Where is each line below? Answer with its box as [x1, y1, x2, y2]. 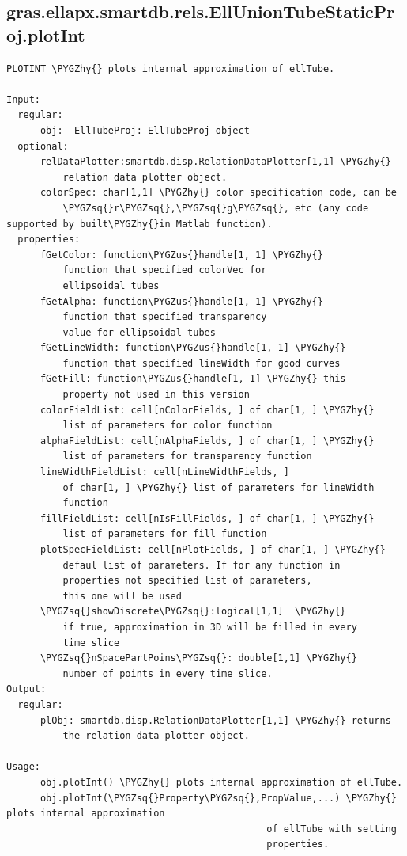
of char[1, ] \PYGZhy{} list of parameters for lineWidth [62, 481, 375, 493]
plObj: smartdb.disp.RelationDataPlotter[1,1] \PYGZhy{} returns [40, 714, 391, 726]
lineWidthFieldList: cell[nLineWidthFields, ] [40, 466, 289, 478]
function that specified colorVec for [62, 264, 267, 276]
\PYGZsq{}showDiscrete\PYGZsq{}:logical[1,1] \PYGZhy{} [40, 606, 346, 618]
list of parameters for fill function [62, 528, 267, 540]
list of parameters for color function [62, 420, 273, 432]
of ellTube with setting [266, 823, 397, 835]
